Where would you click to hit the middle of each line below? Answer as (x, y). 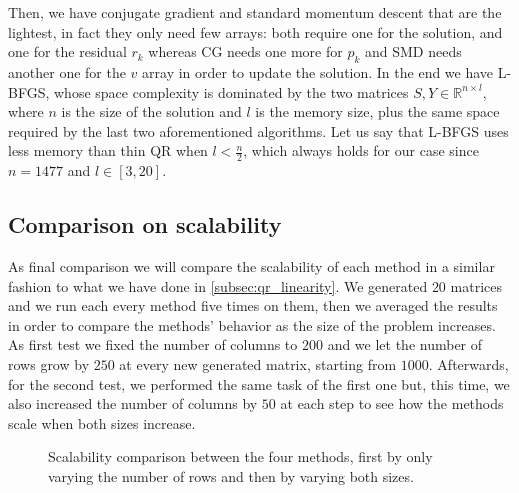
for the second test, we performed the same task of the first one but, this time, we (259, 383)
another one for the (67, 71)
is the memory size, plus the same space (377, 111)
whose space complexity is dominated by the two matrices (231, 91)
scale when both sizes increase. (102, 422)
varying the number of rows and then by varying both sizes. (231, 475)
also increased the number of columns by (133, 403)
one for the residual (67, 51)
